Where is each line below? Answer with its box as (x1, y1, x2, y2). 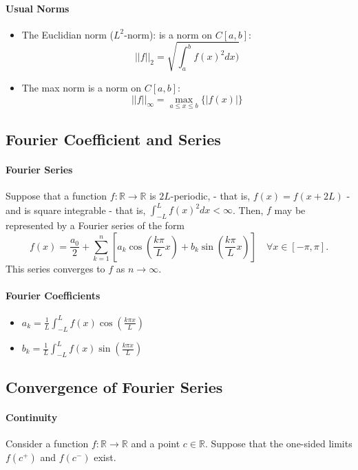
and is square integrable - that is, (6, 202, 146, 217)
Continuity (6, 410, 58, 425)
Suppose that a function (6, 189, 107, 203)
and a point (131, 436, 180, 451)
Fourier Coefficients (6, 288, 101, 302)
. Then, (233, 202, 264, 217)
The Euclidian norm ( (21, 27, 114, 41)
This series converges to (6, 261, 105, 275)
